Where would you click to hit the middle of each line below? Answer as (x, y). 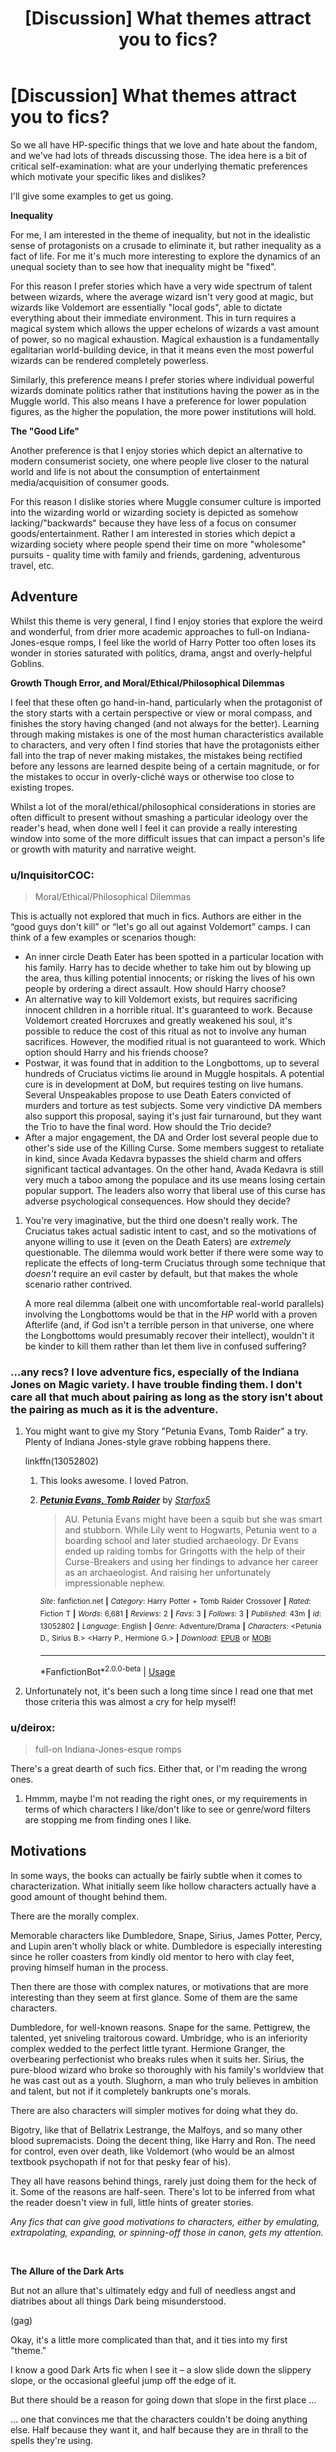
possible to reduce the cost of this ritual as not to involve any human (165, 1031)
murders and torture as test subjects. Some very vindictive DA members (173, 1106)
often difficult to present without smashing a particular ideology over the (159, 817)
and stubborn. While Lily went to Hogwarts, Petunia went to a (191, 1530)
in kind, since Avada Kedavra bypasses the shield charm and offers (163, 1159)
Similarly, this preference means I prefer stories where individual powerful (162, 379)
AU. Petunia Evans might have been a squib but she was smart (193, 1519)
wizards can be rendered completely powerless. (109, 360)
